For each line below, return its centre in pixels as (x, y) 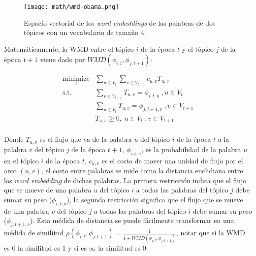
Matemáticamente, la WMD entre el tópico (69, 48)
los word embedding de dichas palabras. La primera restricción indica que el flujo (125, 180)
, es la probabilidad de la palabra (191, 149)
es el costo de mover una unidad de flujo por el (172, 160)
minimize (76, 79)
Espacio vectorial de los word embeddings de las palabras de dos (120, 22)
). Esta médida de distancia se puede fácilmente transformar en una (132, 220)
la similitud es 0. (123, 248)
